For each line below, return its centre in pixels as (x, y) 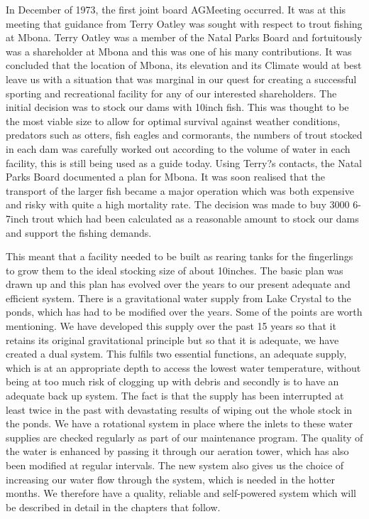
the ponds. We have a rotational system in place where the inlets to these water (179, 423)
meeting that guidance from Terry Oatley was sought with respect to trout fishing (184, 23)
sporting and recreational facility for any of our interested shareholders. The (171, 93)
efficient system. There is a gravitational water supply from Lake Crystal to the (178, 298)
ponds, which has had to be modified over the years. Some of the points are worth (184, 312)
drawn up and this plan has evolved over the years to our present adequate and (178, 284)
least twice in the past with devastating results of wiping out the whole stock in (179, 409)
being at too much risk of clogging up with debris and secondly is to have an (172, 381)
